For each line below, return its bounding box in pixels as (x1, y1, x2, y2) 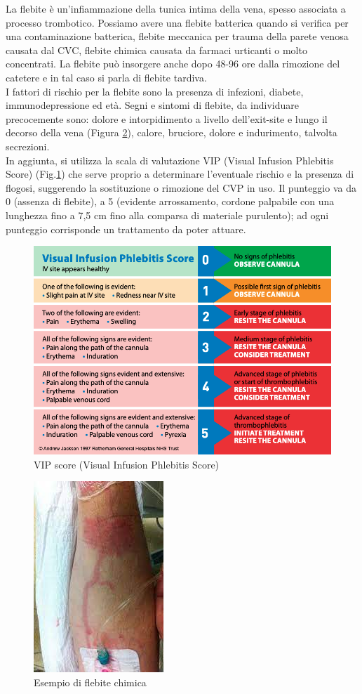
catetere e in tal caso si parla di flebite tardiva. (6, 70, 207, 84)
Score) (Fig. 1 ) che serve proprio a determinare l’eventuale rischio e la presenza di (6, 166, 354, 181)
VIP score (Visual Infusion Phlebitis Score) (34, 457, 220, 471)
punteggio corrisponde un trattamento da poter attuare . (6, 221, 246, 236)
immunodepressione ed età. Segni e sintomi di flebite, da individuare (6, 98, 299, 112)
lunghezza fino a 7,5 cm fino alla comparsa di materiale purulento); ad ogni (6, 207, 329, 222)
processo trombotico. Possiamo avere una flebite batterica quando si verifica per (6, 15, 349, 30)
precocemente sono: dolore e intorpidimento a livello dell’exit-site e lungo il (6, 111, 328, 126)
